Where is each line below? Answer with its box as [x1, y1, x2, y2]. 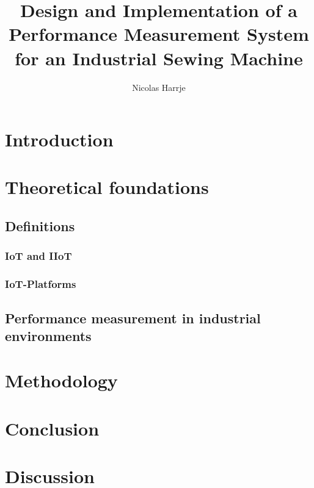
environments [5, 326, 92, 345]
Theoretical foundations [5, 174, 209, 199]
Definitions [5, 217, 75, 235]
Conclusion [5, 415, 100, 440]
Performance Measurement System [9, 21, 309, 46]
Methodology [5, 368, 118, 393]
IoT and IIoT [5, 248, 72, 264]
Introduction [5, 127, 114, 152]
